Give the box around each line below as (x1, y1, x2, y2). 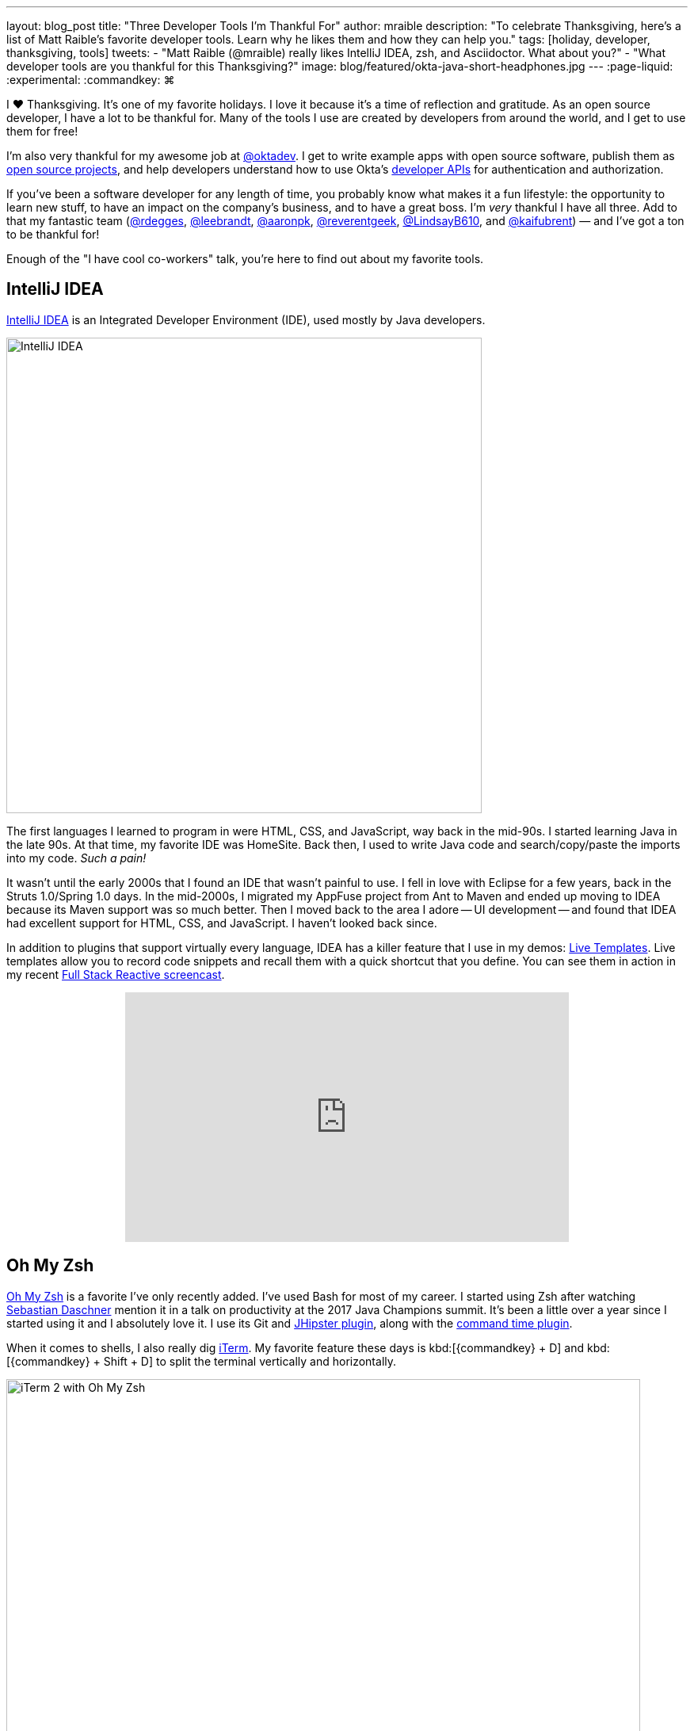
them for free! (6, 124, 78, 138)
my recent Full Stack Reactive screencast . (6, 967, 225, 981)
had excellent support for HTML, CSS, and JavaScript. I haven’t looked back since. (6, 915, 437, 930)
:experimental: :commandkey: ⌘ (6, 73, 175, 86)
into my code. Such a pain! (6, 850, 147, 865)
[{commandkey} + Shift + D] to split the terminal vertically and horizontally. (6, 1354, 397, 1368)
